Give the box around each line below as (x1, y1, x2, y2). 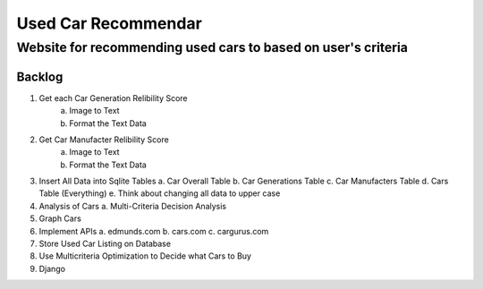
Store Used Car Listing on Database (38, 238, 172, 250)
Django (38, 263, 66, 274)
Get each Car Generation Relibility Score (38, 92, 188, 103)
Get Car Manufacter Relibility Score (38, 134, 169, 145)
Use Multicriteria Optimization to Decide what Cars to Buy (38, 251, 252, 261)
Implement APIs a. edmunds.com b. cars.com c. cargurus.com (38, 225, 269, 236)
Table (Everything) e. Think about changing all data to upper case (38, 188, 281, 199)
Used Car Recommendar (16, 13, 203, 33)
